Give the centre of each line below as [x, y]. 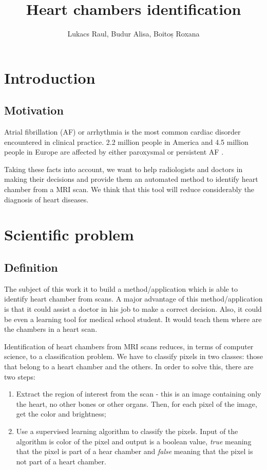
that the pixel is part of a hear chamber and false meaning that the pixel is [135, 451]
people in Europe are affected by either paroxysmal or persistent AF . [114, 152]
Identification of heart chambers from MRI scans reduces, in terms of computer [129, 346]
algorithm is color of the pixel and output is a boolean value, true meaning [134, 441]
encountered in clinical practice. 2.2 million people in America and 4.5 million [126, 142]
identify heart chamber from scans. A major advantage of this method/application [133, 299]
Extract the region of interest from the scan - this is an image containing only [139, 394]
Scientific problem [69, 234]
